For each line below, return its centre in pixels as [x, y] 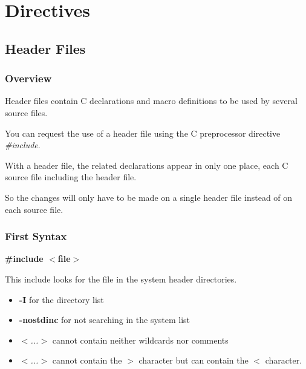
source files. [26, 112]
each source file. [34, 209]
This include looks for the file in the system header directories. [121, 279]
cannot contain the [87, 360]
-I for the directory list [61, 299]
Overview [28, 78]
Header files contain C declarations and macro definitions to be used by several [151, 101]
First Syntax [36, 236]
